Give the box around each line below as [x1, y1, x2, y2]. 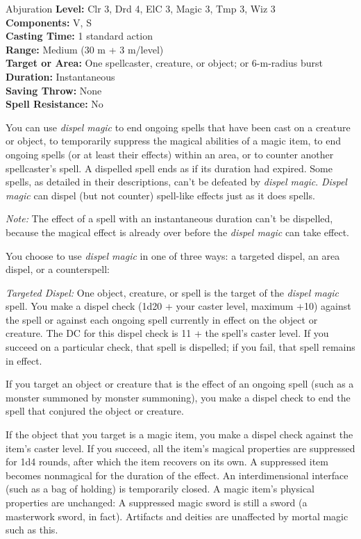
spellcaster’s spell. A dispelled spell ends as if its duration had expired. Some [6, 160, 333, 175]
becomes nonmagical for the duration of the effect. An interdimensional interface [6, 467, 349, 482]
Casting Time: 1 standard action [6, 28, 153, 43]
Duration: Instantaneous [6, 69, 115, 83]
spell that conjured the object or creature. [6, 404, 184, 418]
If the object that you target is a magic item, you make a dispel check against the [6, 427, 353, 442]
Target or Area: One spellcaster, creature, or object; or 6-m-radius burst [6, 56, 323, 70]
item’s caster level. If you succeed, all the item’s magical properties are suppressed [6, 440, 355, 455]
